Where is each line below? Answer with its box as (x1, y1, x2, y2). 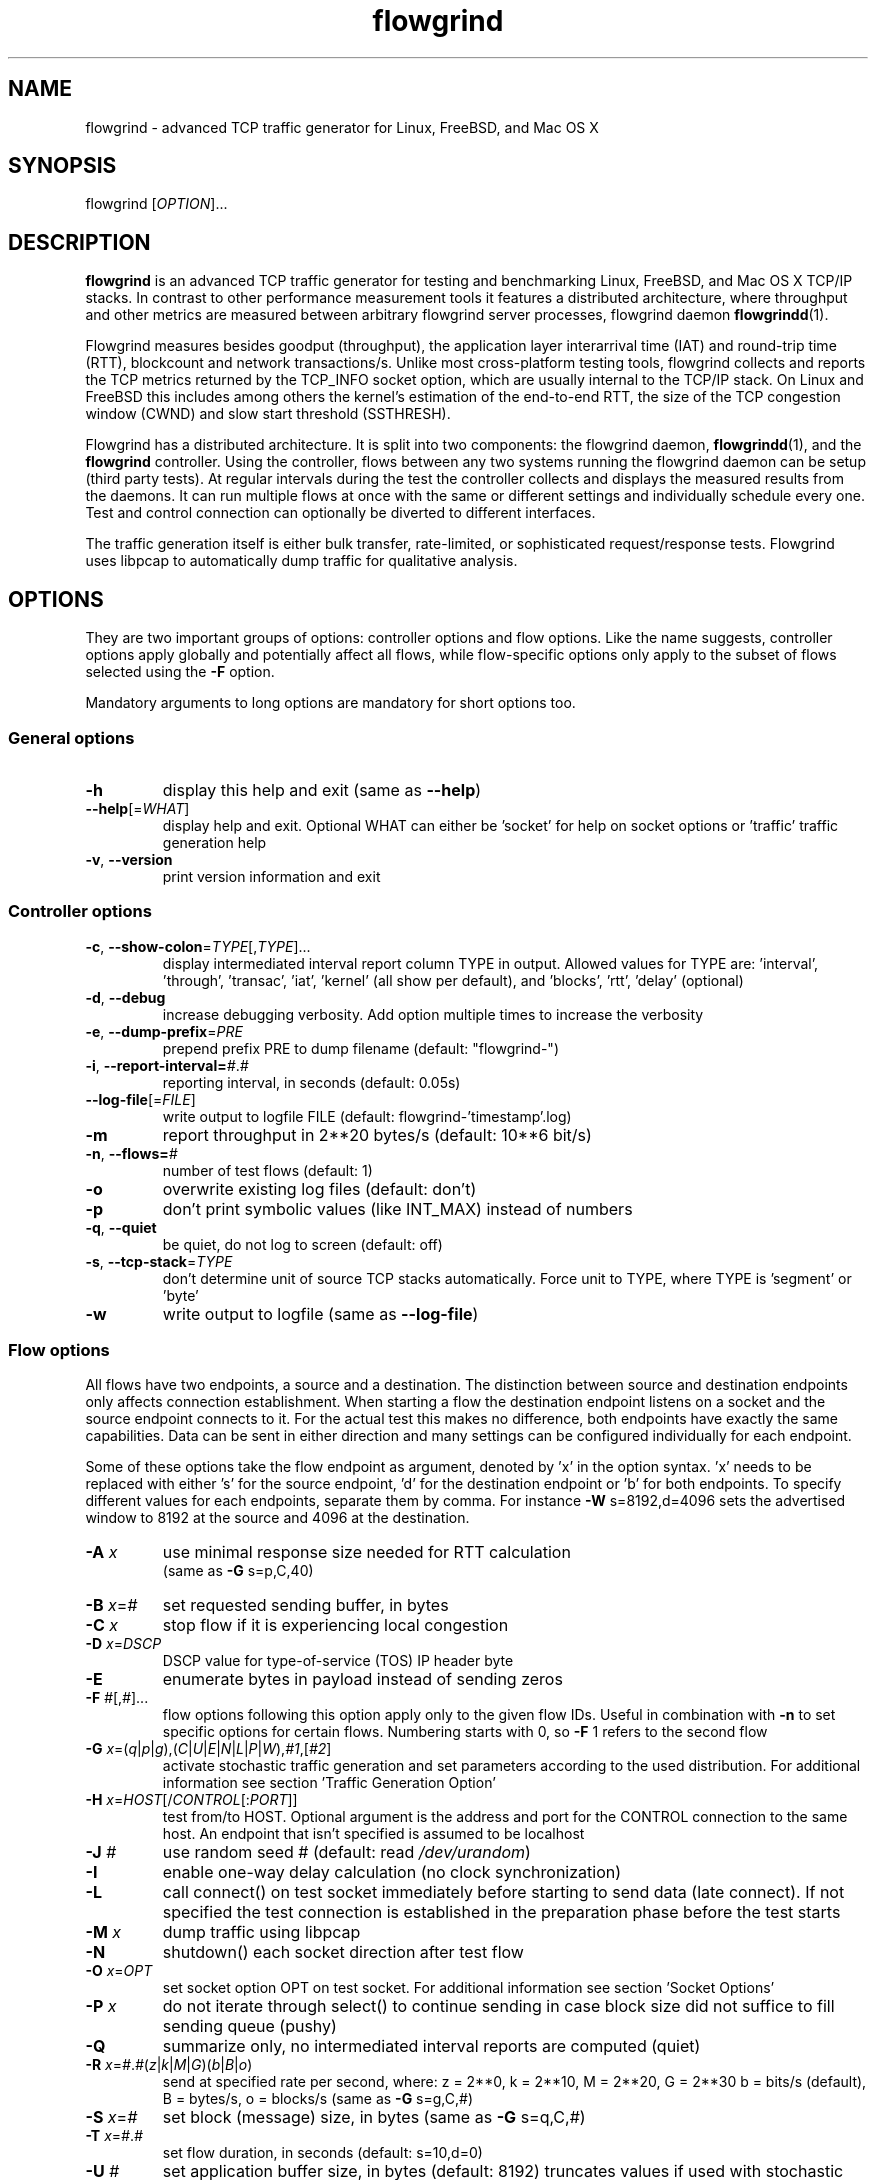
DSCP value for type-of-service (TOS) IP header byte (162, 1652, 514, 1670)
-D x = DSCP (85, 1635, 162, 1653)
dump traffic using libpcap (162, 1922, 361, 1943)
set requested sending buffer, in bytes (162, 1595, 449, 1616)
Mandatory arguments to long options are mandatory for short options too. (85, 694, 576, 712)
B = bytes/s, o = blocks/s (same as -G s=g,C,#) (162, 2090, 473, 2108)
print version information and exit (162, 867, 381, 885)
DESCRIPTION (8, 229, 151, 255)
